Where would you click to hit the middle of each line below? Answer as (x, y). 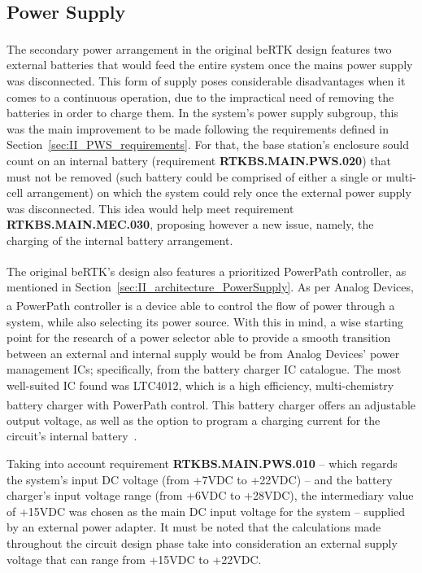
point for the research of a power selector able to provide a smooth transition (199, 337)
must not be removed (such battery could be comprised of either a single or (195, 176)
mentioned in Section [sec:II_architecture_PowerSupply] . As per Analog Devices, (210, 286)
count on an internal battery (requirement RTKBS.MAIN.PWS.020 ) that (199, 161)
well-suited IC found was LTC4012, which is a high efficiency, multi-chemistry (200, 385)
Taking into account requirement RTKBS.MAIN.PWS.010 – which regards (202, 464)
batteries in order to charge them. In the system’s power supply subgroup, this (202, 113)
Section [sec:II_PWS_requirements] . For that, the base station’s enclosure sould (208, 144)
